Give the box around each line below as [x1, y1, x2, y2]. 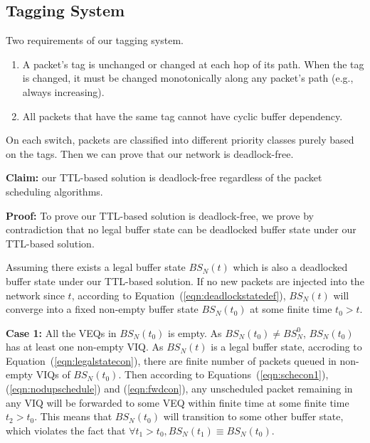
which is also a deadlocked [233, 260, 348, 274]
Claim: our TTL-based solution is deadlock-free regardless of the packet [6, 170, 322, 185]
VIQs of [36, 367, 70, 382]
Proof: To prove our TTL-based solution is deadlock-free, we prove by [6, 208, 314, 223]
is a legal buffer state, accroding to [211, 339, 362, 354]
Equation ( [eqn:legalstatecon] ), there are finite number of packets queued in [6, 353, 337, 368]
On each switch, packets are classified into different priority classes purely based [6, 132, 354, 147]
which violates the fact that [6, 422, 126, 437]
